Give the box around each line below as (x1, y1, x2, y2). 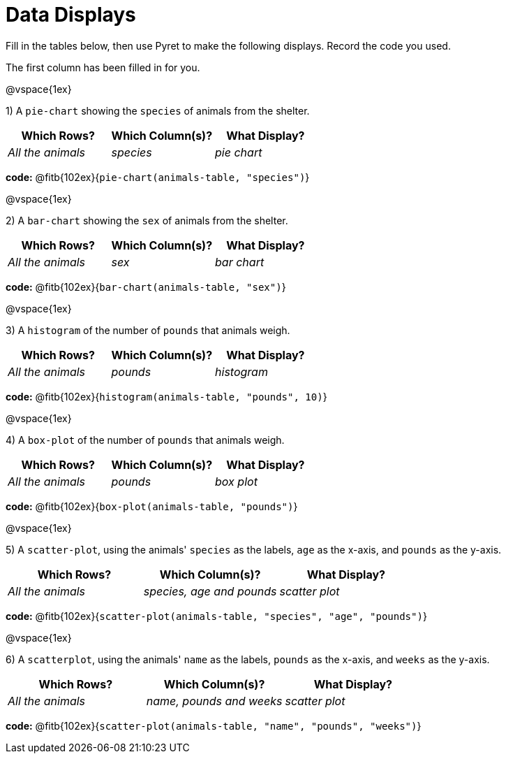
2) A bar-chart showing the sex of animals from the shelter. (6, 214, 288, 226)
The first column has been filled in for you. (6, 61, 200, 73)
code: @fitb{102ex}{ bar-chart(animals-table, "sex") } (6, 280, 286, 293)
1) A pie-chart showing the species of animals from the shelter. (6, 104, 310, 117)
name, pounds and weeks (146, 693, 283, 708)
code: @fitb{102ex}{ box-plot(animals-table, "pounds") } (6, 500, 298, 512)
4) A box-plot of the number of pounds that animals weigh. (6, 433, 285, 446)
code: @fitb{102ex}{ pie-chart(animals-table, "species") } (6, 171, 310, 183)
